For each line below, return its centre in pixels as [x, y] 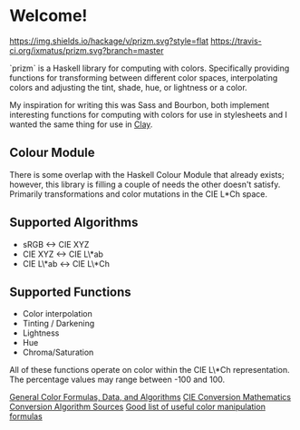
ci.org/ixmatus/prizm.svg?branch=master [87, 50]
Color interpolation [58, 314]
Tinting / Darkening [58, 324]
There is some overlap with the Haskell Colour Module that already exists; [147, 174]
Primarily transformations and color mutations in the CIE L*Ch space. [139, 194]
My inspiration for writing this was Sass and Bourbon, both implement [140, 104]
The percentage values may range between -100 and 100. [117, 380]
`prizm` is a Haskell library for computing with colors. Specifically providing [150, 68]
